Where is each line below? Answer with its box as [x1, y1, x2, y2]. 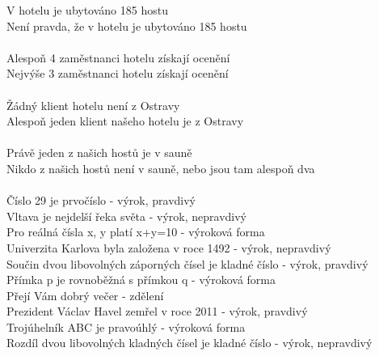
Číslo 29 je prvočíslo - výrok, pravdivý [6, 192, 196, 209]
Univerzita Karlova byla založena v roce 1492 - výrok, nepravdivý [6, 239, 331, 256]
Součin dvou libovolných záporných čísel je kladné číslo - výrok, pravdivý [6, 255, 368, 272]
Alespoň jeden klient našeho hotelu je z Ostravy [6, 112, 244, 129]
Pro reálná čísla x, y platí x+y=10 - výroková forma [6, 223, 265, 240]
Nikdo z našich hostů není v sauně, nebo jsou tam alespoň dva [6, 159, 315, 176]
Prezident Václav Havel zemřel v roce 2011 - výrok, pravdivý [6, 303, 308, 320]
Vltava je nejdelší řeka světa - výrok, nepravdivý [6, 207, 246, 224]
